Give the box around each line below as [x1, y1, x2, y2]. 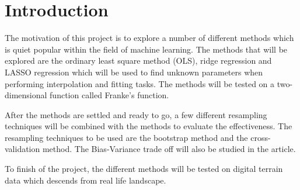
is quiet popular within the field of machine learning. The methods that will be [5, 43, 288, 55]
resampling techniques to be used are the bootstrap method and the [5, 131, 248, 143]
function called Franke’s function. [50, 89, 169, 101]
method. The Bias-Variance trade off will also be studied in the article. [42, 143, 296, 155]
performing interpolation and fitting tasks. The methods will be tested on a [5, 77, 275, 89]
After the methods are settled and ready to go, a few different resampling [5, 108, 267, 120]
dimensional [5, 89, 47, 101]
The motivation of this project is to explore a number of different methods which [5, 32, 294, 44]
